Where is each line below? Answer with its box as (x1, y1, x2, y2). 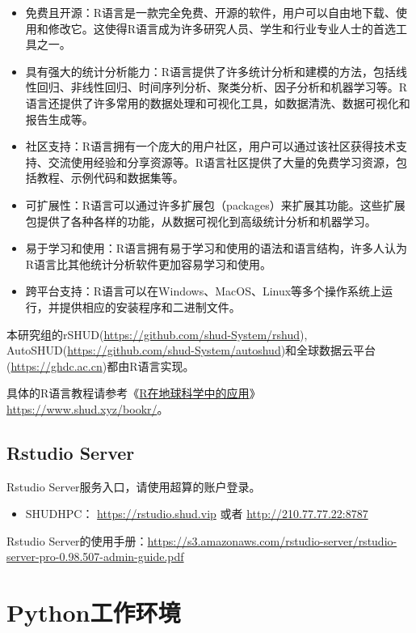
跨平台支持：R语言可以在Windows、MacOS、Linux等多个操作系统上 (25, 283, 382, 300)
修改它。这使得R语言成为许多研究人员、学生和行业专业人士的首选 (48, 19, 397, 36)
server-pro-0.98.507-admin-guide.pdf (6, 548, 184, 565)
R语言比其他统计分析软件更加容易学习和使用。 (25, 255, 272, 272)
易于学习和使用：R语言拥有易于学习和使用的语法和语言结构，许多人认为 (25, 240, 408, 257)
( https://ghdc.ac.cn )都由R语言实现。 (6, 357, 195, 374)
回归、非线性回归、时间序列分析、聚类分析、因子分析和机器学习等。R (36, 79, 408, 96)
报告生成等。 (25, 110, 94, 127)
